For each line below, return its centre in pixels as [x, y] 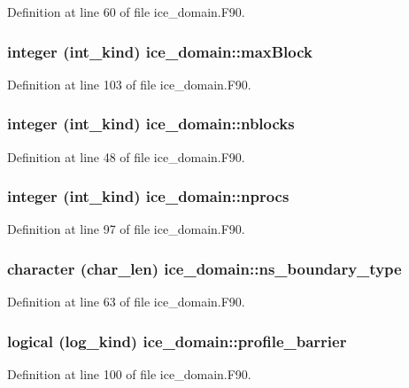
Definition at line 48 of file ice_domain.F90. [126, 156]
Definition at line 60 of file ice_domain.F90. [126, 12]
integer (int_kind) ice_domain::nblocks [151, 124]
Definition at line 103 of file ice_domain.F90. [129, 84]
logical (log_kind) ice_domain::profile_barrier [177, 341]
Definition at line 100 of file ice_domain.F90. [129, 374]
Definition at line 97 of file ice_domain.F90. [126, 229]
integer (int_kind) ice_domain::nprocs [148, 196]
